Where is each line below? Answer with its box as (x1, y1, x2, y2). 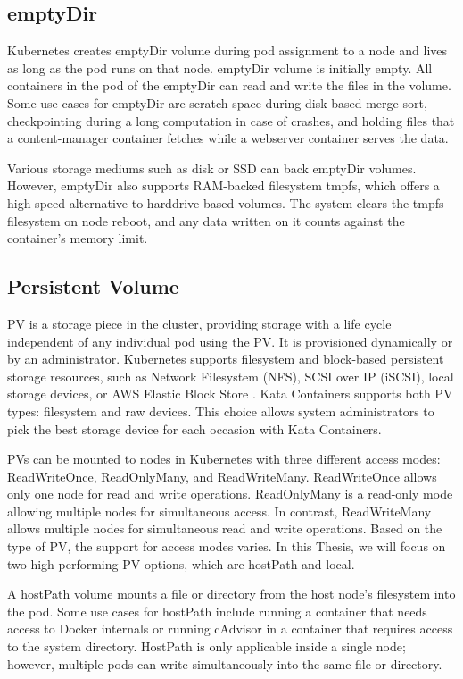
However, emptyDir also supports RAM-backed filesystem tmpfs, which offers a (7, 176, 440, 195)
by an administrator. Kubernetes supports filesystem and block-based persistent (7, 349, 444, 368)
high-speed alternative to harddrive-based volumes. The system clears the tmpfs (7, 193, 444, 212)
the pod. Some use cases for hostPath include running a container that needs (7, 601, 427, 620)
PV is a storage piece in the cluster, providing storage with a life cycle (7, 314, 392, 332)
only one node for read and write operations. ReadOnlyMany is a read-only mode (7, 484, 453, 503)
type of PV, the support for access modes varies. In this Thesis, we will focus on (7, 537, 446, 556)
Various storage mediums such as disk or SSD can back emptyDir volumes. (7, 158, 417, 177)
